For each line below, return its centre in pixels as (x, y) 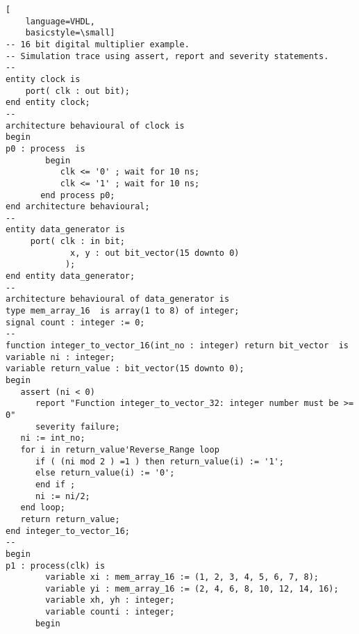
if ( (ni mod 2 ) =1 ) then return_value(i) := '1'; (159, 461)
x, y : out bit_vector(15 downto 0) (155, 253)
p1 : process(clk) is (56, 566)
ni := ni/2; (62, 496)
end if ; (55, 484)
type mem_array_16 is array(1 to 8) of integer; (123, 311)
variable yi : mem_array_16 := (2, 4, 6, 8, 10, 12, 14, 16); (192, 588)
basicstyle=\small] (70, 33)
